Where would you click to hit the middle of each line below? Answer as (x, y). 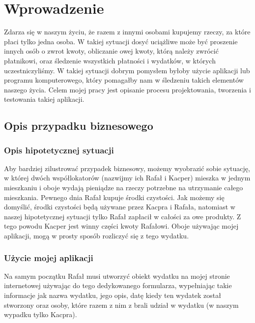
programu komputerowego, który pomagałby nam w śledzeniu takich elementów (124, 80)
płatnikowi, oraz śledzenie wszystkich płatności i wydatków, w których (110, 60)
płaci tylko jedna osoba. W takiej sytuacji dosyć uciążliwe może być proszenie (121, 41)
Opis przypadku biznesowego (79, 126)
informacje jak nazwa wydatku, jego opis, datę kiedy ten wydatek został (113, 295)
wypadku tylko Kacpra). (41, 314)
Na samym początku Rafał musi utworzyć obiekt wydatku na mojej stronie (117, 276)
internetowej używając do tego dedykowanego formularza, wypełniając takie (118, 285)
